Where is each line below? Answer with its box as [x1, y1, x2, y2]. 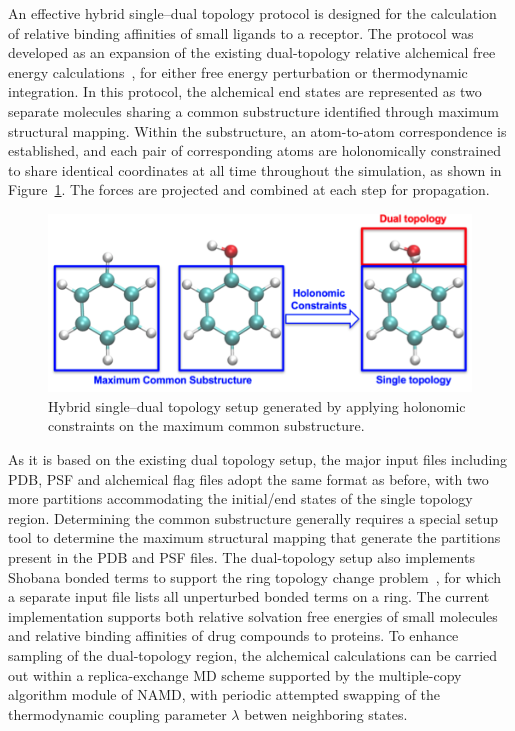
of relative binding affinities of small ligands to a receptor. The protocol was [8, 22, 474, 43]
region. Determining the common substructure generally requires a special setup [8, 507, 499, 528]
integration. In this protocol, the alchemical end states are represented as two [8, 81, 482, 102]
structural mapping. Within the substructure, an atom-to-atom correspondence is [8, 120, 507, 141]
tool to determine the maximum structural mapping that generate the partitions [8, 527, 501, 548]
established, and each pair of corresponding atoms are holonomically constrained [8, 140, 501, 161]
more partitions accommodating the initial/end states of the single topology [8, 488, 473, 509]
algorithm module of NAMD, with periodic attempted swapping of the [8, 684, 441, 705]
